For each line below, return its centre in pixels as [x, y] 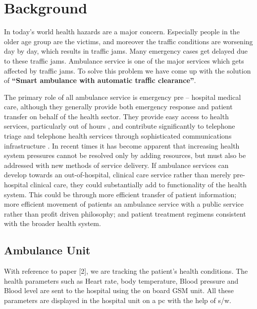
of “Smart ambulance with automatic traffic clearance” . [100, 80]
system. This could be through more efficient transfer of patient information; [120, 194]
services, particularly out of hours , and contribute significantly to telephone [120, 126]
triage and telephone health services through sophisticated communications [118, 136]
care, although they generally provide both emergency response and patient [118, 107]
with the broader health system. [52, 223]
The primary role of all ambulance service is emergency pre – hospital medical [123, 97]
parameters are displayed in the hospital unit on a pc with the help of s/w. [118, 300]
